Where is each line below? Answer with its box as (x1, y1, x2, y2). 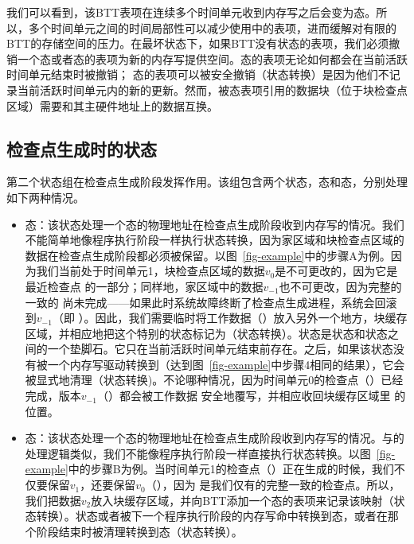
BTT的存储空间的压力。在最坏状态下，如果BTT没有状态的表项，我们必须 (6, 35, 389, 52)
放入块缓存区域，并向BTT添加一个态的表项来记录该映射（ (91, 492, 394, 508)
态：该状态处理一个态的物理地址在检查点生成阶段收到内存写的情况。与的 (25, 429, 404, 446)
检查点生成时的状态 (6, 136, 157, 161)
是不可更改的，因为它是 (275, 262, 398, 279)
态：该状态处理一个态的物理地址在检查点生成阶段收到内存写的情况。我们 (25, 216, 404, 232)
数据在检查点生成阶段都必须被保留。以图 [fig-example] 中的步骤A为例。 (25, 247, 391, 263)
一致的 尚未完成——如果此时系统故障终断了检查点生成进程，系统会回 (25, 293, 386, 310)
